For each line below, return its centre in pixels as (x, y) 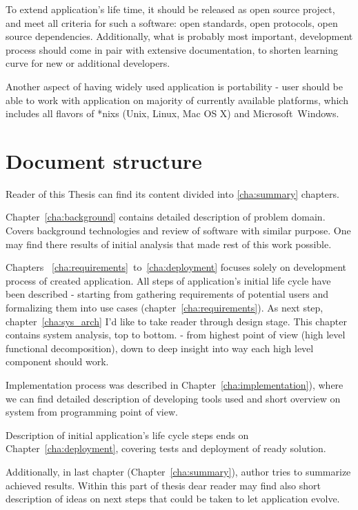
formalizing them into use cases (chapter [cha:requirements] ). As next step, (165, 308)
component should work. (57, 361)
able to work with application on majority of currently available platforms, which (177, 100)
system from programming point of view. (92, 412)
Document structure (104, 160)
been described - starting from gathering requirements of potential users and (167, 294)
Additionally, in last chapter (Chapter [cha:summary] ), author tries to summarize (178, 471)
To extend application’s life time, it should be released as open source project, (170, 9)
